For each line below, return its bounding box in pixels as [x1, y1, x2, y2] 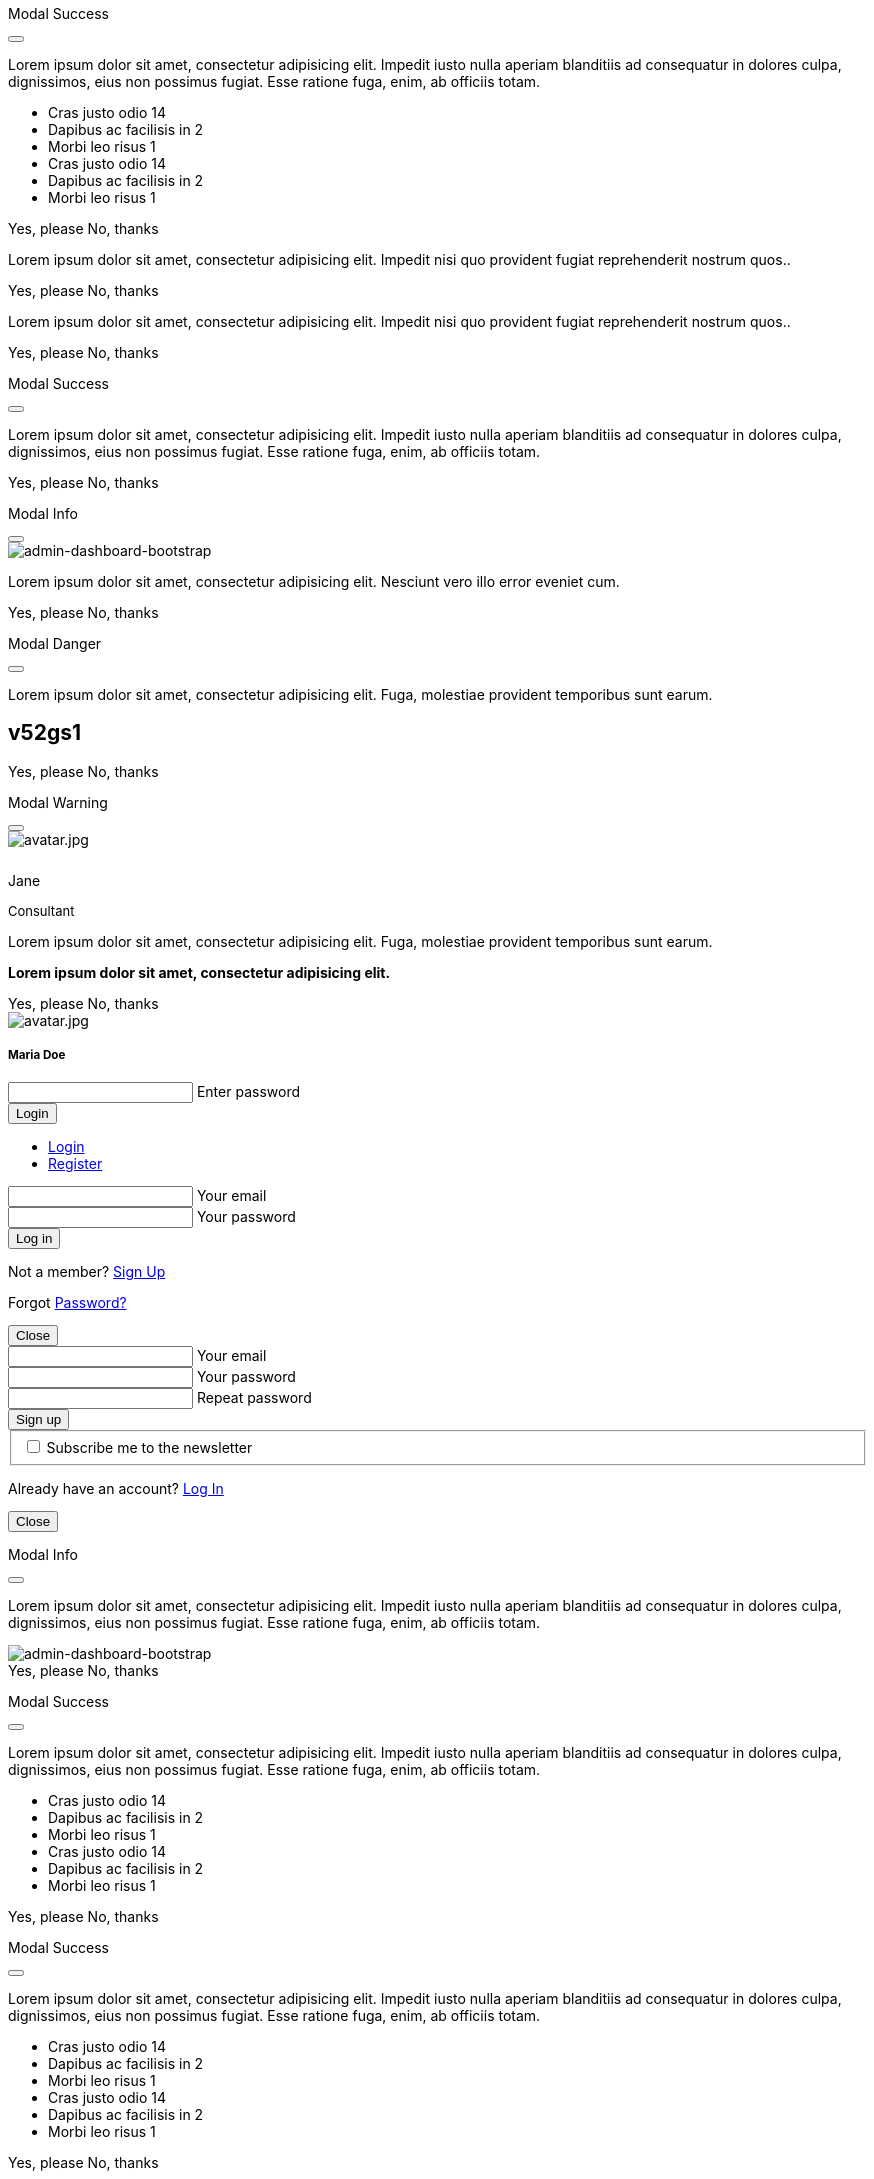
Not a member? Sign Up [8, 1262, 166, 1280]
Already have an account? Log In [8, 1480, 224, 1498]
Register [48, 1154, 103, 1172]
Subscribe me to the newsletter [46, 1438, 253, 1456]
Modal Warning [8, 793, 108, 811]
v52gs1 [8, 720, 81, 746]
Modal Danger [8, 635, 102, 652]
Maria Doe [8, 1048, 66, 1063]
